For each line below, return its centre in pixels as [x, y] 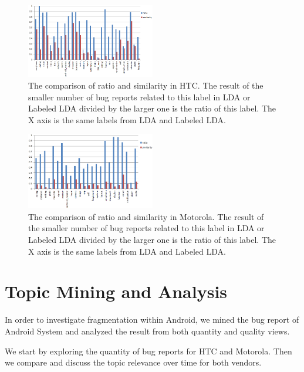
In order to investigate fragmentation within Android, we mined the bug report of [152, 319]
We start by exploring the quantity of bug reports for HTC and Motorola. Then [148, 351]
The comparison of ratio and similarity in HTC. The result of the [146, 85]
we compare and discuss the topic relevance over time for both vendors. [133, 362]
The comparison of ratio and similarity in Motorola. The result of [146, 216]
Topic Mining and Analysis [116, 291]
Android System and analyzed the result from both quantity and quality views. [147, 331]
